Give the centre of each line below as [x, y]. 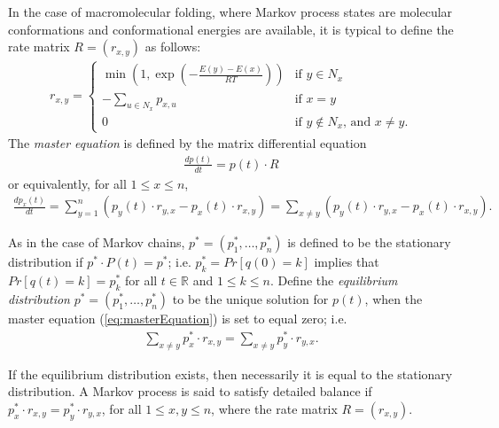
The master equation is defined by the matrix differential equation [187, 143]
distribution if [46, 262]
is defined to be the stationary [369, 242]
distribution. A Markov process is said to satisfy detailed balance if [190, 391]
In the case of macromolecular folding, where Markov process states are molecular [230, 12]
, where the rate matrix [274, 408]
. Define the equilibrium [334, 280]
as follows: [173, 47]
